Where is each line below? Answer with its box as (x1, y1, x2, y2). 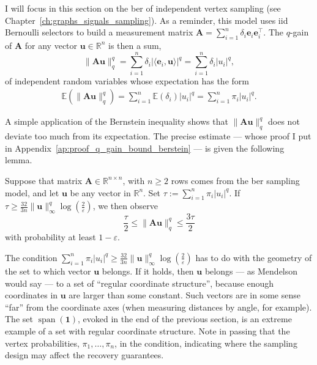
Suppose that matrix (5, 174, 83, 186)
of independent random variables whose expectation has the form (5, 74, 249, 87)
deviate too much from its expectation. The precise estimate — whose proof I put (5, 130, 311, 142)
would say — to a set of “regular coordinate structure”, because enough (5, 276, 274, 289)
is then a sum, (108, 39, 162, 51)
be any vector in (70, 186, 131, 199)
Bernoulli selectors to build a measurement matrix (5, 26, 193, 39)
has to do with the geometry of (195, 251, 312, 264)
